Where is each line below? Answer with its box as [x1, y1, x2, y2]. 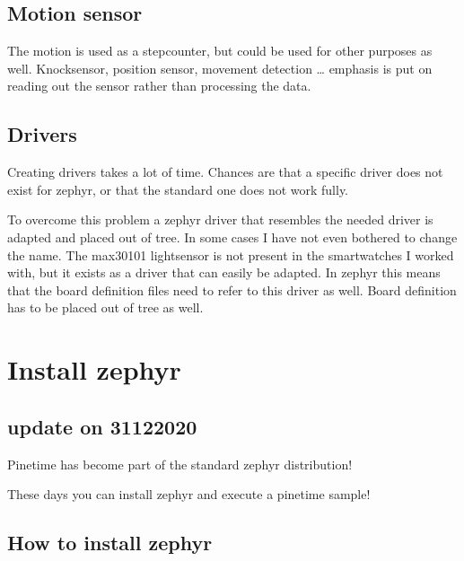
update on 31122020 [7, 412, 197, 440]
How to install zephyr [7, 529, 213, 557]
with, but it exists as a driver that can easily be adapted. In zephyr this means [7, 263, 441, 282]
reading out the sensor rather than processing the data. [7, 76, 311, 95]
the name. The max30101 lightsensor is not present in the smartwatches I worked [7, 245, 454, 264]
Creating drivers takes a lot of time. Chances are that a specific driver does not [7, 162, 443, 181]
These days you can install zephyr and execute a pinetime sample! [7, 485, 371, 504]
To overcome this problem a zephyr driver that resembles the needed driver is [7, 210, 433, 229]
